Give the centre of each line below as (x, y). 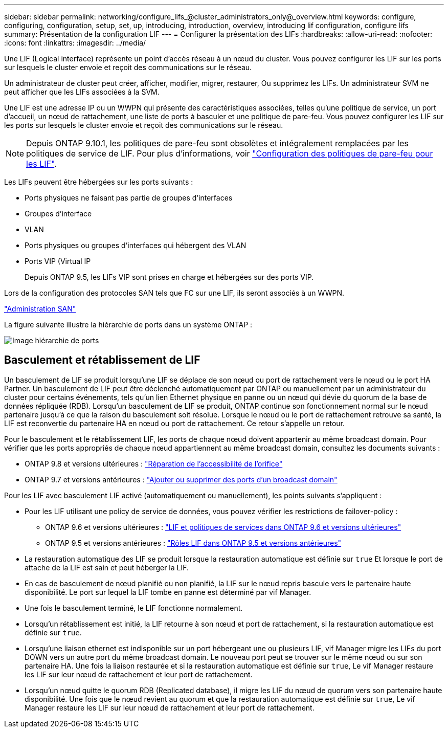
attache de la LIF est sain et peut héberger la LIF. (107, 567)
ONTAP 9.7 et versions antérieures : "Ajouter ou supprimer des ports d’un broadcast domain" (181, 479)
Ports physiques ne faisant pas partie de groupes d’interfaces (129, 198)
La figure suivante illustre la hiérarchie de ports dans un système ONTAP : (128, 325)
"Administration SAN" (40, 309)
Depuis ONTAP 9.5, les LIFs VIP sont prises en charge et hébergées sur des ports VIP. (169, 277)
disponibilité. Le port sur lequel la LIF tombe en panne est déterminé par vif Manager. (168, 592)
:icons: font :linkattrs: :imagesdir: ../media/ (75, 43)
